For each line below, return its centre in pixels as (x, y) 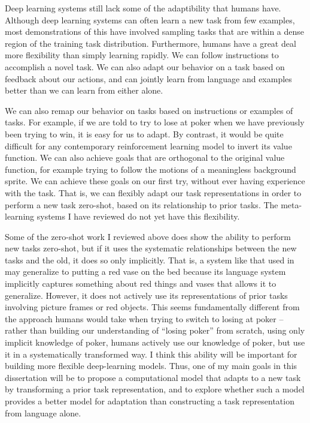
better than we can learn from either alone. (84, 90)
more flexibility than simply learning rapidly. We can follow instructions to (142, 55)
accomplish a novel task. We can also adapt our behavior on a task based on (145, 66)
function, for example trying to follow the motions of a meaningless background (151, 169)
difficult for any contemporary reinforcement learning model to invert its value (148, 145)
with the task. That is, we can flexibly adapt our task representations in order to (153, 192)
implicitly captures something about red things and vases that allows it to (141, 283)
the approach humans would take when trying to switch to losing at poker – (144, 318)
